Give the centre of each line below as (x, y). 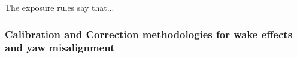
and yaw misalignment (60, 48)
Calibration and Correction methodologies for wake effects (149, 34)
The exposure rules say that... (60, 7)
